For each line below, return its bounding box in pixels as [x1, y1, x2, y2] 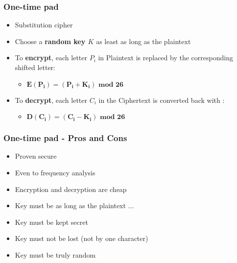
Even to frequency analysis [15, 167, 95, 177]
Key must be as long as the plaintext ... [15, 200, 134, 211]
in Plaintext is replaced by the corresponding [98, 52, 233, 63]
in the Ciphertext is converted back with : [98, 95, 225, 105]
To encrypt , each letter [15, 52, 87, 63]
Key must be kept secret [15, 216, 88, 227]
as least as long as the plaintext [96, 36, 191, 46]
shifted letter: [15, 62, 55, 72]
